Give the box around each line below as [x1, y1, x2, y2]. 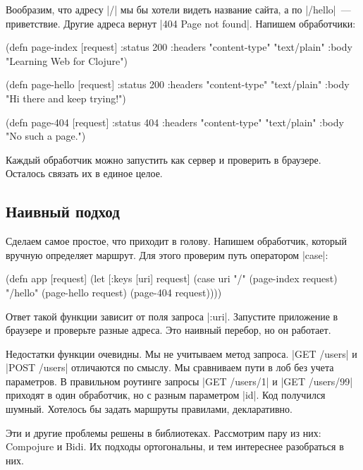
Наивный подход [6, 200, 120, 222]
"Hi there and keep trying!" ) [6, 90, 126, 105]
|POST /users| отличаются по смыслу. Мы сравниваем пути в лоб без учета [6, 360, 334, 375]
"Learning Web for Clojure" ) [6, 53, 128, 68]
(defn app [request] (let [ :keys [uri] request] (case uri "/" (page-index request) [6, 271, 338, 286]
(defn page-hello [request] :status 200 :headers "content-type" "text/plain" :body [6, 77, 350, 92]
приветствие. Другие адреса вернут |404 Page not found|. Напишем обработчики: [6, 16, 356, 30]
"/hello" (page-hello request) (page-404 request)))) [6, 284, 222, 299]
